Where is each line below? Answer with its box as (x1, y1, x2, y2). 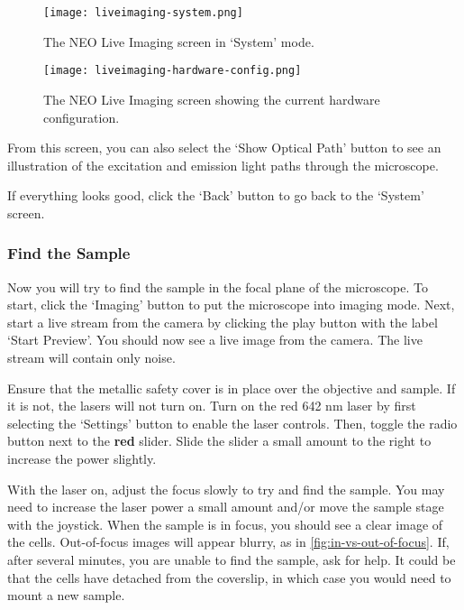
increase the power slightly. (7, 449, 157, 468)
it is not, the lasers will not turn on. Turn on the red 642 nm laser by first (7, 396, 416, 415)
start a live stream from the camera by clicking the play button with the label (7, 312, 438, 331)
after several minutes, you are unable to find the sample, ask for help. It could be (7, 550, 456, 568)
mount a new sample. (7, 586, 125, 605)
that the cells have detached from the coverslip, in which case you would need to (7, 568, 451, 587)
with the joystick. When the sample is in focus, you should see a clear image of (7, 514, 443, 533)
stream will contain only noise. (7, 348, 176, 367)
